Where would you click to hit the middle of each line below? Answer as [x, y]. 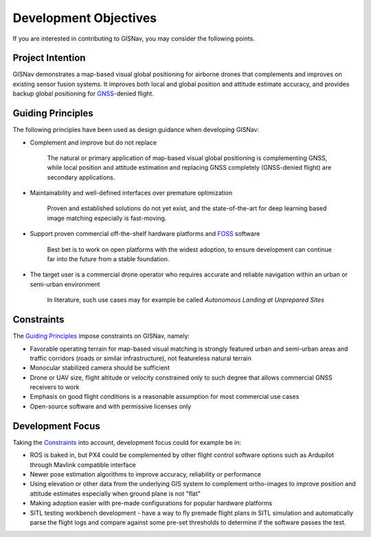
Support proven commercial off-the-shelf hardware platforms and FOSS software [145, 234]
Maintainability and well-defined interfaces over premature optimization [131, 193]
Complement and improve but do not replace [93, 142]
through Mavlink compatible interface [83, 465]
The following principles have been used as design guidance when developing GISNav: [136, 130]
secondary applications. [81, 177]
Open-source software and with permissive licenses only [111, 406]
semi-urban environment [65, 284]
